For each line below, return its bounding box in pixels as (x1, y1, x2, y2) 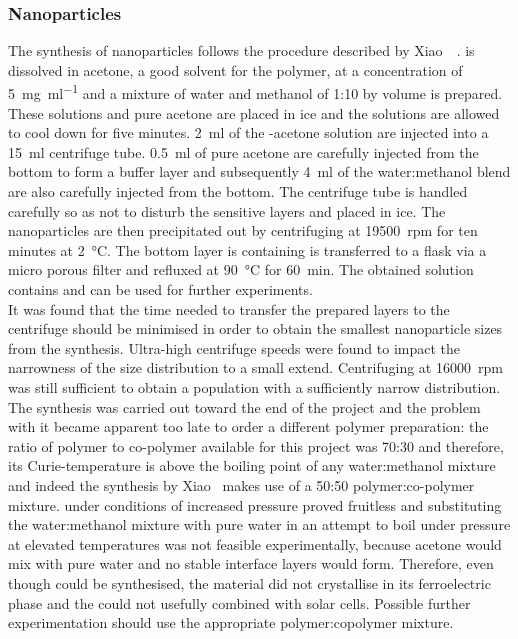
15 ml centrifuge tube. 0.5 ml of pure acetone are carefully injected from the (8, 141, 479, 162)
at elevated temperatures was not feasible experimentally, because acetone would (8, 533, 502, 554)
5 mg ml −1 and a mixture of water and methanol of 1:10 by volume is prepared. (8, 80, 503, 104)
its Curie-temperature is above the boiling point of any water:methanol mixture (8, 455, 496, 476)
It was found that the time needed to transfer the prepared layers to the (8, 298, 450, 319)
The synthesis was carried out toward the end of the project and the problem (8, 396, 481, 417)
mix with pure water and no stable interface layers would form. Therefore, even (8, 553, 494, 574)
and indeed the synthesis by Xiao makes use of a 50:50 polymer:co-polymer (8, 474, 475, 495)
